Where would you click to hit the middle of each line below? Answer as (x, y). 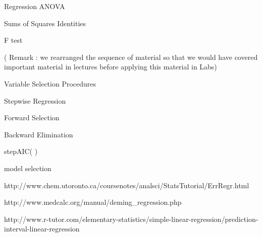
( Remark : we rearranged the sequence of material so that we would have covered (131, 57)
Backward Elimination (39, 134)
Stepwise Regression (35, 100)
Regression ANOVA (35, 6)
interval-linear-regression (42, 229)
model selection (28, 168)
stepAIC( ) (21, 151)
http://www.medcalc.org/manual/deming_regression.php (93, 202)
